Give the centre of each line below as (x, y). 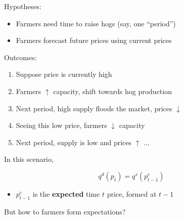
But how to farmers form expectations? (65, 211)
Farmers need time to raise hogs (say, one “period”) (96, 23)
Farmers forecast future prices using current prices (94, 40)
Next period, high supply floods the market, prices (94, 108)
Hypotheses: (23, 6)
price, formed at (132, 193)
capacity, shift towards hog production (112, 91)
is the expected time (66, 193)
